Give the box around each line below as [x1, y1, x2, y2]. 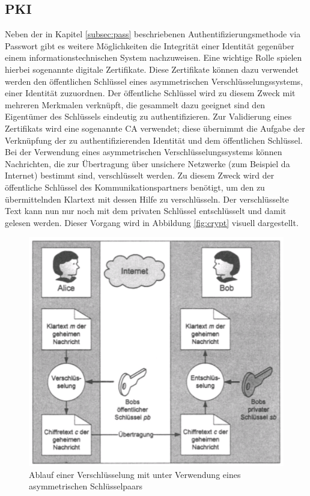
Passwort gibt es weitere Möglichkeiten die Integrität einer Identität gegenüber [5, 39, 294, 52]
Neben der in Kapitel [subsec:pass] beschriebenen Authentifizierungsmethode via [5, 28, 301, 40]
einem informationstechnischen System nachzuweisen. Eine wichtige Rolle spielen [5, 51, 302, 64]
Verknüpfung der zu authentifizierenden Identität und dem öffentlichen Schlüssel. [5, 133, 303, 146]
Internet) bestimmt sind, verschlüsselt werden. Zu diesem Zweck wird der [5, 169, 275, 182]
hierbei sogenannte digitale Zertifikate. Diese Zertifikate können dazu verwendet [5, 63, 299, 75]
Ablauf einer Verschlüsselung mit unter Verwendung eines [29, 468, 241, 480]
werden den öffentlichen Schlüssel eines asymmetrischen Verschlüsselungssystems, [5, 75, 303, 87]
